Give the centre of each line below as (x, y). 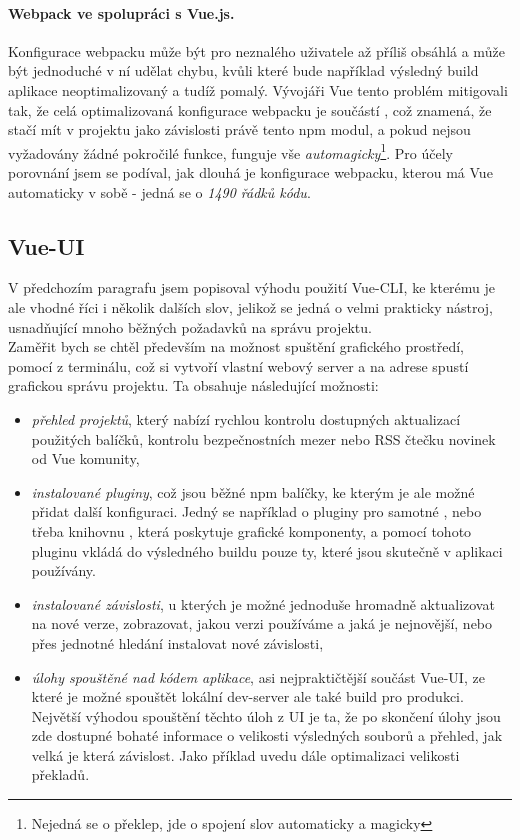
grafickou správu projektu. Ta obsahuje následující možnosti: (193, 385)
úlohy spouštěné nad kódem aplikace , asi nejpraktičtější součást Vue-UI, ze (258, 676)
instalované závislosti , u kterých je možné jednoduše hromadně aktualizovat (263, 603)
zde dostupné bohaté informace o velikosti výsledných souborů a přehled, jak (267, 735)
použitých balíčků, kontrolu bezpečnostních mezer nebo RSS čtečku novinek (263, 438)
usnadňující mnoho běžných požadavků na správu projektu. (190, 326)
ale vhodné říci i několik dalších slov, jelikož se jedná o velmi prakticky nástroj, (250, 307)
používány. (63, 570)
